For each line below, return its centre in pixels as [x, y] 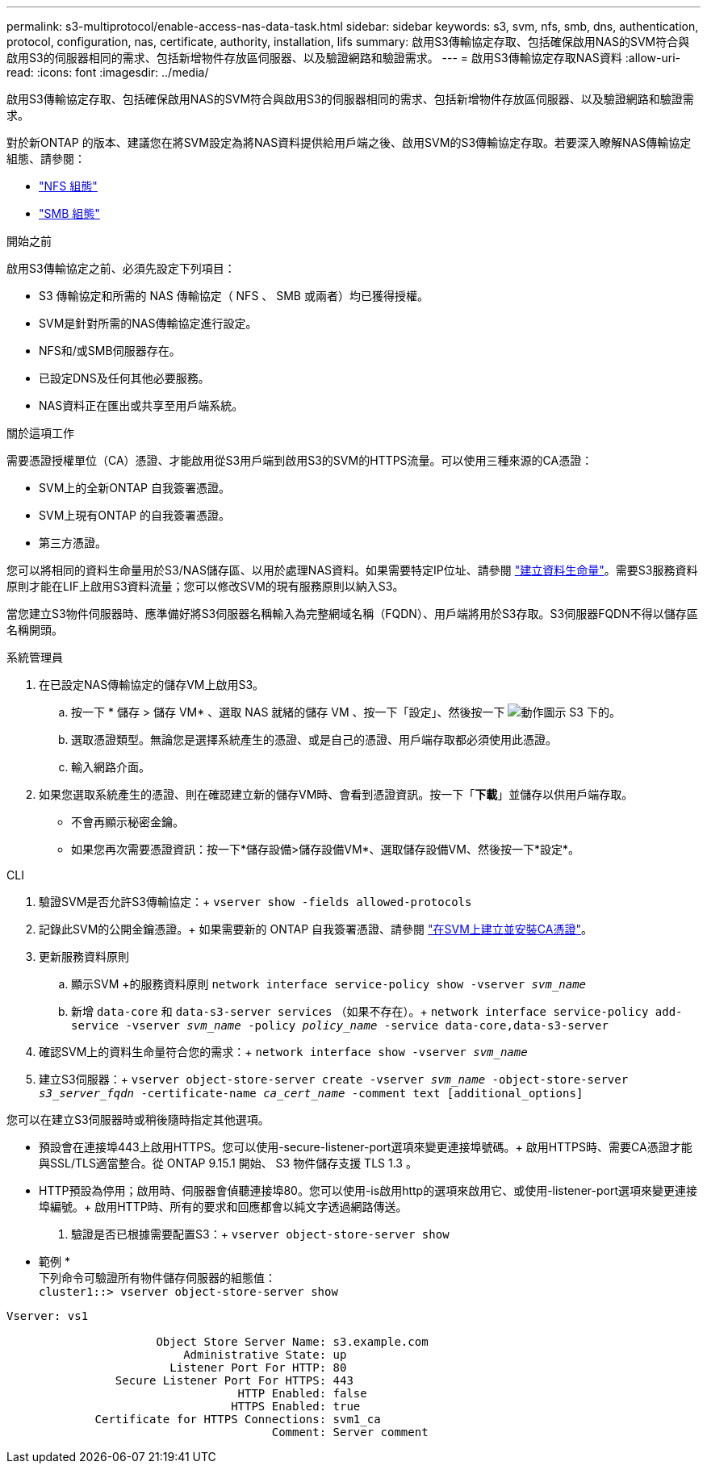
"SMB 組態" [69, 213]
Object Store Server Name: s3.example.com [292, 1342]
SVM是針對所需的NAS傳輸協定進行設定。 [148, 323]
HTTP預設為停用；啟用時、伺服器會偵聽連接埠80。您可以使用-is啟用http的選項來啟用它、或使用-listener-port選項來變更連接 [368, 1190]
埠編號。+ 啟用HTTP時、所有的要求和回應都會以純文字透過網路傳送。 [223, 1207]
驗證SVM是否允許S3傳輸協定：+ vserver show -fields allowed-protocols [255, 902]
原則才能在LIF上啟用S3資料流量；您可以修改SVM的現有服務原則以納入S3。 [205, 586]
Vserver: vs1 [48, 1316]
